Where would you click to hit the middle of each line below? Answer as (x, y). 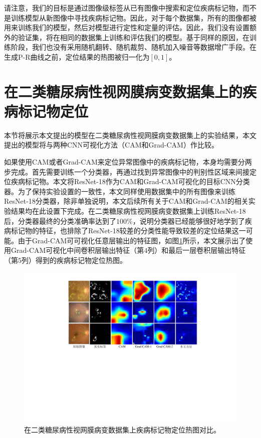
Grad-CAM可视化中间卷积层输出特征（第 (77, 250)
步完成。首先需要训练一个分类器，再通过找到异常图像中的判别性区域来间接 (127, 171)
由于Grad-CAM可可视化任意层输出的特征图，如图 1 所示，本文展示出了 (132, 240)
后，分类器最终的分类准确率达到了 (60, 221)
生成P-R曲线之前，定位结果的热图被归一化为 (77, 56)
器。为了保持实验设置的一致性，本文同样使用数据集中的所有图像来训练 (120, 191)
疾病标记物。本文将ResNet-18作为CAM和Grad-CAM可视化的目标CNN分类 (130, 181)
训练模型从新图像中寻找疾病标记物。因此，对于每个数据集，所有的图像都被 (134, 17)
